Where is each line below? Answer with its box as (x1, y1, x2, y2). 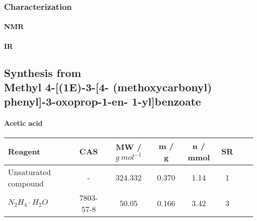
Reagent (8, 146, 41, 157)
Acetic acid (4, 118, 43, 128)
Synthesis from (4, 65, 82, 80)
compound (8, 177, 44, 189)
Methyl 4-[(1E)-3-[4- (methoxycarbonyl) (4, 79, 212, 94)
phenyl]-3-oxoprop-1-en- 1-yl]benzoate (4, 94, 201, 109)
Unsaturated (8, 166, 51, 178)
